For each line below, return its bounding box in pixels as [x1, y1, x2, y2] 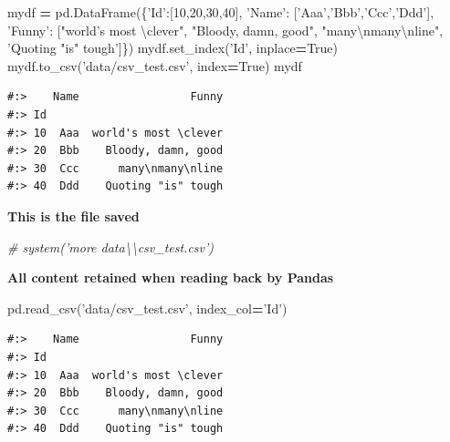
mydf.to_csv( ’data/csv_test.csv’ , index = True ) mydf [7, 56, 302, 75]
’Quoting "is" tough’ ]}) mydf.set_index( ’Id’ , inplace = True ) [7, 38, 339, 57]
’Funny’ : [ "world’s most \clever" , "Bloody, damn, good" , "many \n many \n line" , [7, 20, 444, 39]
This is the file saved [7, 206, 140, 225]
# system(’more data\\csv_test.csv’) [7, 237, 215, 256]
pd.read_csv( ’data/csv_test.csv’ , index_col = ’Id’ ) [7, 298, 288, 317]
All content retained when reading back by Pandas [7, 268, 334, 287]
